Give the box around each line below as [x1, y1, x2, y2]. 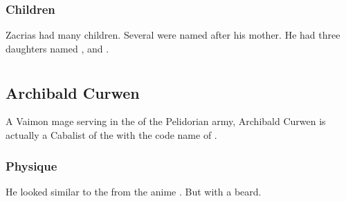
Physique [6, 157, 57, 174]
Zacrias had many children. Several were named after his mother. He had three [6, 28, 340, 42]
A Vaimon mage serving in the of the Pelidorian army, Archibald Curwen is [6, 114, 326, 128]
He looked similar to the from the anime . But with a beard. [6, 184, 262, 198]
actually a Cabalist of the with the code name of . [6, 128, 217, 142]
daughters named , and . [6, 41, 109, 55]
